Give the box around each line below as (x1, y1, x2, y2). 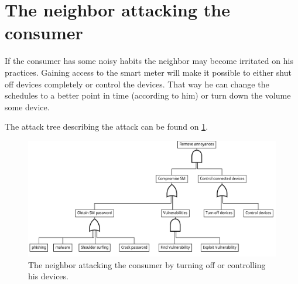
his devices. (28, 270, 68, 282)
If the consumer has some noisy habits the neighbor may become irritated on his (5, 55, 293, 67)
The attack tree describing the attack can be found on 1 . (5, 120, 208, 133)
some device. (5, 100, 50, 113)
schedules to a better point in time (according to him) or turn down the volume (5, 89, 291, 102)
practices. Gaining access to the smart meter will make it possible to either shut (5, 66, 292, 78)
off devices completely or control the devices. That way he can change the (5, 77, 269, 90)
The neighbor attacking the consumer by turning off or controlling (28, 258, 266, 271)
